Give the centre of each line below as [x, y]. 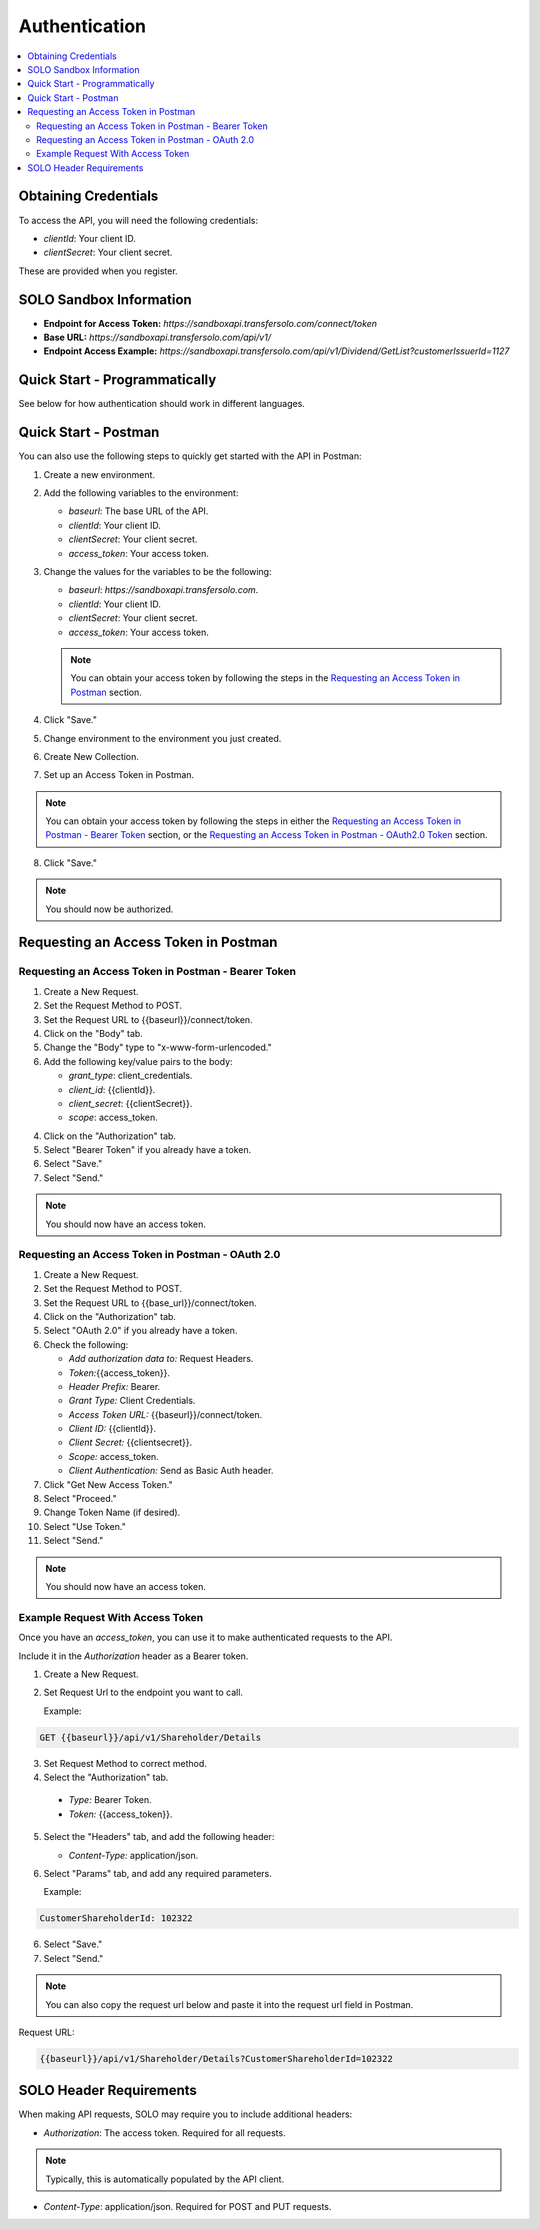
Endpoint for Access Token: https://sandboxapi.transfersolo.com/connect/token [210, 323]
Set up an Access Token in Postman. [119, 775]
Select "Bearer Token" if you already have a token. [147, 1150]
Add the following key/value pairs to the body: [138, 1061]
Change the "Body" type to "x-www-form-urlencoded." [157, 1047]
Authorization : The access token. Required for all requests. [164, 2132]
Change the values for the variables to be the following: [157, 571]
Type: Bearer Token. [110, 1800]
